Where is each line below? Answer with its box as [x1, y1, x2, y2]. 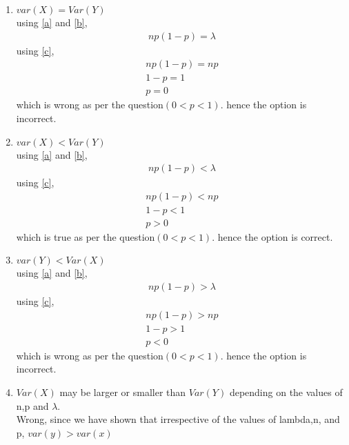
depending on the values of [229, 384, 343, 399]
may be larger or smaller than [59, 384, 186, 399]
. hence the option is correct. [212, 229, 333, 244]
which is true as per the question [16, 229, 155, 244]
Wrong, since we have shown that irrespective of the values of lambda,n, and [16, 412, 340, 426]
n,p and [16, 398, 49, 413]
